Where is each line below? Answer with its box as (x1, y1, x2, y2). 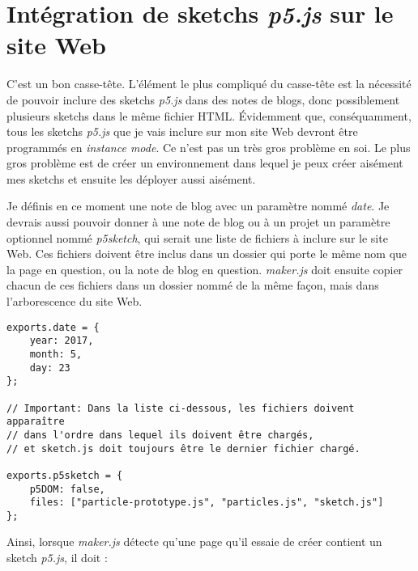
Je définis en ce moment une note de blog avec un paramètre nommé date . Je (6, 197, 390, 214)
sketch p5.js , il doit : (6, 549, 108, 566)
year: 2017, (29, 335, 94, 347)
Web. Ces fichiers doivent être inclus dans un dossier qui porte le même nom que (6, 245, 407, 262)
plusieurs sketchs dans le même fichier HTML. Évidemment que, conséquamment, (6, 107, 412, 124)
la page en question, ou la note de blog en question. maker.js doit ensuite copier (6, 260, 403, 277)
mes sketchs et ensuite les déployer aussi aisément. (6, 170, 256, 187)
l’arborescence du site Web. (6, 293, 143, 310)
